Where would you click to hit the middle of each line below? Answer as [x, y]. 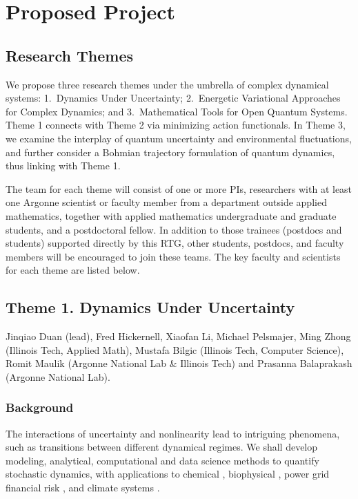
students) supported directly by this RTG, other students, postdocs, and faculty [175, 243]
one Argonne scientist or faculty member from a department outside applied [166, 202]
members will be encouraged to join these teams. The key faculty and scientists [173, 256]
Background [40, 407]
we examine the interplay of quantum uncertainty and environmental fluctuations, [179, 138]
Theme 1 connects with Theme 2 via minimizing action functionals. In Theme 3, [176, 125]
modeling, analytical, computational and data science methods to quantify [162, 460]
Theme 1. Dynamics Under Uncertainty [150, 307]
